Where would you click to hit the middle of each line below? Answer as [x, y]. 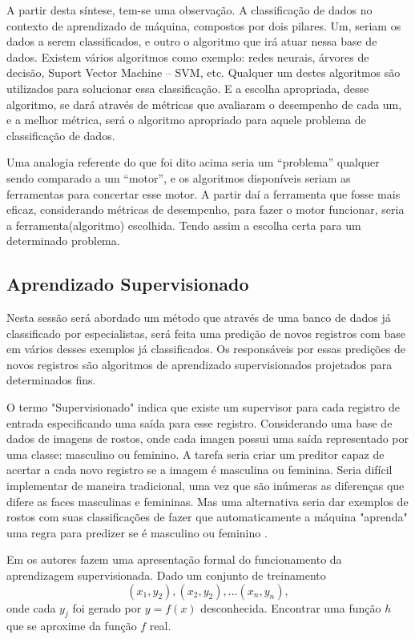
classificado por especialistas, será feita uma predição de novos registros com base [206, 333]
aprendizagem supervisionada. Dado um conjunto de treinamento [166, 575]
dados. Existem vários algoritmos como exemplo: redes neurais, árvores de [188, 56]
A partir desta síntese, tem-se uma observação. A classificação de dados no [189, 10]
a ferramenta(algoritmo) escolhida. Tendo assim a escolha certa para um [184, 225]
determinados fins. [51, 380]
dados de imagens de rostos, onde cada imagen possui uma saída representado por [208, 438]
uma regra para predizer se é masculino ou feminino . [137, 532]
